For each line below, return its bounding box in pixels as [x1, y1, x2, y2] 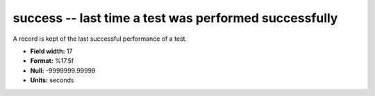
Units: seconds [30, 76, 74, 84]
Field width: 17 [30, 47, 73, 55]
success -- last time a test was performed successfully [12, 10, 338, 26]
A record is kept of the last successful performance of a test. [12, 35, 187, 43]
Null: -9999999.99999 [30, 66, 96, 75]
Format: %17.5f [30, 57, 74, 65]
